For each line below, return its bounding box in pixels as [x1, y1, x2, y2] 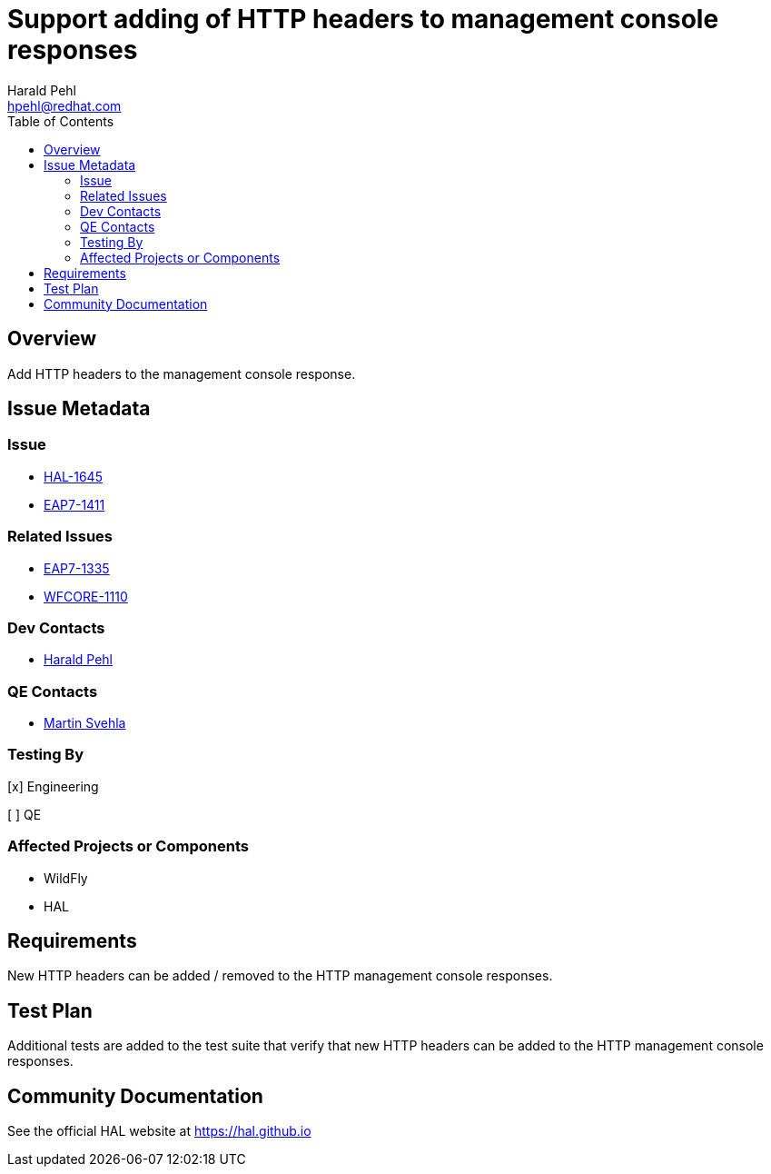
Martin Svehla [44, 715, 126, 731]
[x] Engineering [7, 778, 99, 794]
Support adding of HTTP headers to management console [7, 4, 719, 35]
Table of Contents [7, 113, 114, 129]
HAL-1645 [44, 468, 103, 484]
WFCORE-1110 [44, 588, 128, 604]
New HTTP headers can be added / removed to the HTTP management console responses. [7, 968, 553, 984]
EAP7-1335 [44, 560, 110, 576]
